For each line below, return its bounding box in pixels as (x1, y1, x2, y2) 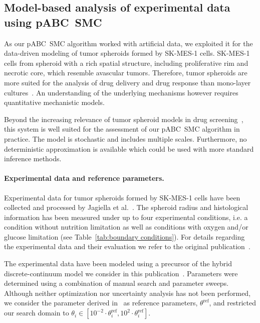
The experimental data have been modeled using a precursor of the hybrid (4, 258, 232, 269)
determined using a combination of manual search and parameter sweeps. (4, 278, 229, 288)
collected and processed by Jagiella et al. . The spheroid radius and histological (4, 202, 248, 212)
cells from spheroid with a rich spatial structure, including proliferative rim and (4, 57, 248, 68)
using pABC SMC (4, 14, 102, 30)
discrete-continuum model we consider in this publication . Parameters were (4, 268, 238, 278)
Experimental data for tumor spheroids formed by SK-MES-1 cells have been (4, 192, 240, 202)
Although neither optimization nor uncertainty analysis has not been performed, (4, 287, 251, 298)
